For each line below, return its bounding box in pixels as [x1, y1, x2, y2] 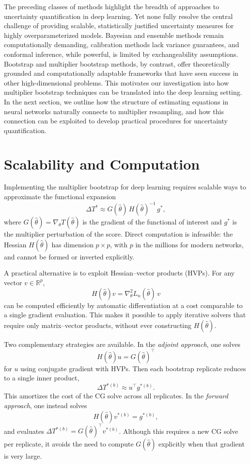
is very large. [4, 451, 42, 461]
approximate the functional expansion [4, 191, 116, 202]
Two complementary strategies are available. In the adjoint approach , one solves [4, 339, 240, 349]
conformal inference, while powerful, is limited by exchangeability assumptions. [4, 49, 238, 59]
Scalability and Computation [4, 154, 200, 173]
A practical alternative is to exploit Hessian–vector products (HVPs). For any [4, 268, 235, 278]
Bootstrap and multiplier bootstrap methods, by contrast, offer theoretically [4, 58, 230, 69]
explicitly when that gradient [158, 439, 245, 449]
